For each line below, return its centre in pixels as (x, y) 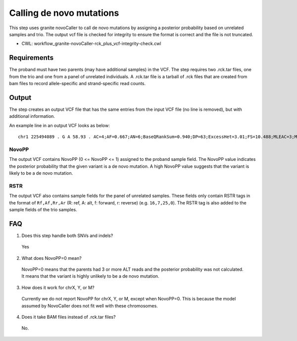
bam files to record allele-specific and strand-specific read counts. (77, 84)
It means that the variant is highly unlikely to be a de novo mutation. (90, 276)
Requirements (31, 58)
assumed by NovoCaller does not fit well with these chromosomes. (90, 306)
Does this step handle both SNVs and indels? (67, 236)
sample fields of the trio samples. (43, 209)
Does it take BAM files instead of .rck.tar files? (69, 317)
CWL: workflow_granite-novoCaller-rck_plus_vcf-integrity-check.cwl (91, 44)
